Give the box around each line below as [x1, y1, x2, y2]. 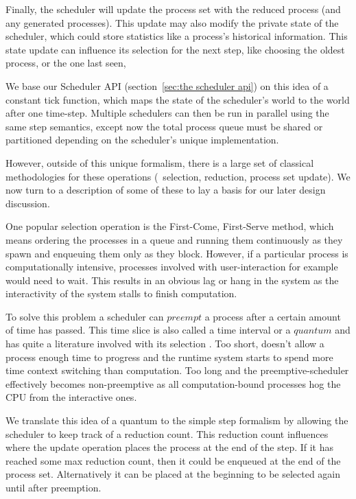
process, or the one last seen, [5, 56, 126, 70]
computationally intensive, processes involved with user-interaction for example [5, 259, 338, 274]
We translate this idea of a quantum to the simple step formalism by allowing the [5, 413, 348, 428]
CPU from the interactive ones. [5, 390, 137, 404]
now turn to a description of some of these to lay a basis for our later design [5, 183, 326, 197]
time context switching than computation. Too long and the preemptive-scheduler [5, 363, 349, 378]
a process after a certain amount [204, 309, 341, 323]
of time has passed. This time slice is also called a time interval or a [5, 323, 291, 337]
